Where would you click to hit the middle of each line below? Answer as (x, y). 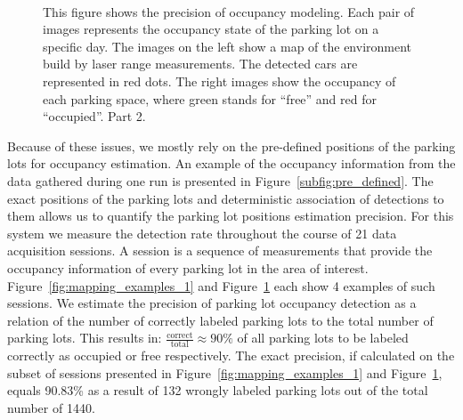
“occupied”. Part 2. (94, 116)
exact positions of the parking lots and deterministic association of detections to (226, 198)
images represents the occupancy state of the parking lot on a (211, 29)
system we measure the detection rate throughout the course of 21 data (202, 233)
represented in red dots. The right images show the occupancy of (219, 81)
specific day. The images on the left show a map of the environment (227, 46)
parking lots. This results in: (85, 338)
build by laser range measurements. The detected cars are (200, 64)
